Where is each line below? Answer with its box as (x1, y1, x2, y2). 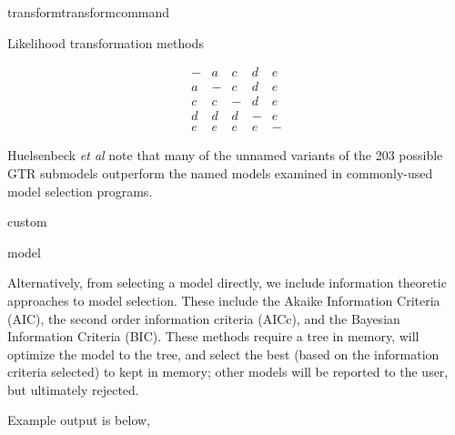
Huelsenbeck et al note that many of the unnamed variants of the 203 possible (7, 146, 443, 165)
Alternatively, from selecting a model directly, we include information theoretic (7, 273, 447, 292)
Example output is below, (7, 410, 151, 430)
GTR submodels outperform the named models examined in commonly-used (7, 163, 433, 182)
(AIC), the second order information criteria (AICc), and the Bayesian (7, 309, 400, 328)
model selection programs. (7, 181, 153, 200)
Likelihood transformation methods (7, 33, 204, 52)
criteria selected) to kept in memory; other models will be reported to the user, (7, 362, 449, 381)
